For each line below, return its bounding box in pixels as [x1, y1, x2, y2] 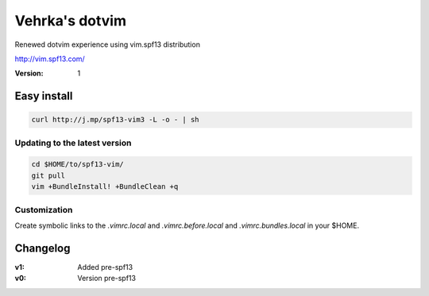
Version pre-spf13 [77, 274, 137, 283]
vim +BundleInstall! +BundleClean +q [31, 183, 179, 191]
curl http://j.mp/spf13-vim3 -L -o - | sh [31, 115, 199, 125]
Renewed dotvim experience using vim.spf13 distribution [14, 40, 200, 49]
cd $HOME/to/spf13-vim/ [31, 160, 125, 169]
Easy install [14, 90, 73, 103]
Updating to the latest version [14, 137, 132, 148]
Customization [14, 204, 73, 215]
